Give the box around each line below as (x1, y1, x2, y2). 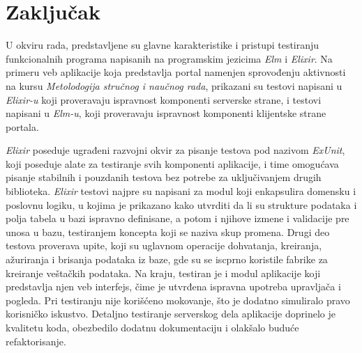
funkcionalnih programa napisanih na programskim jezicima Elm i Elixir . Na (6, 51, 333, 65)
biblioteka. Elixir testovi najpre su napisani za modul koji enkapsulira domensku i (6, 184, 356, 198)
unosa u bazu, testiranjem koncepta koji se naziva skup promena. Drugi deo (6, 224, 330, 239)
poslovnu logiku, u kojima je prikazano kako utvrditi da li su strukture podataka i (6, 197, 357, 212)
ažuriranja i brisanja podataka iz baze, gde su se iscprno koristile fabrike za (6, 252, 328, 267)
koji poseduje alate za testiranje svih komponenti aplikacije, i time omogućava (6, 156, 339, 171)
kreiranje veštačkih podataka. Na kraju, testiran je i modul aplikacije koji (6, 265, 321, 280)
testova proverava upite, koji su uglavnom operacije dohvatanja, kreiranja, (6, 238, 322, 253)
